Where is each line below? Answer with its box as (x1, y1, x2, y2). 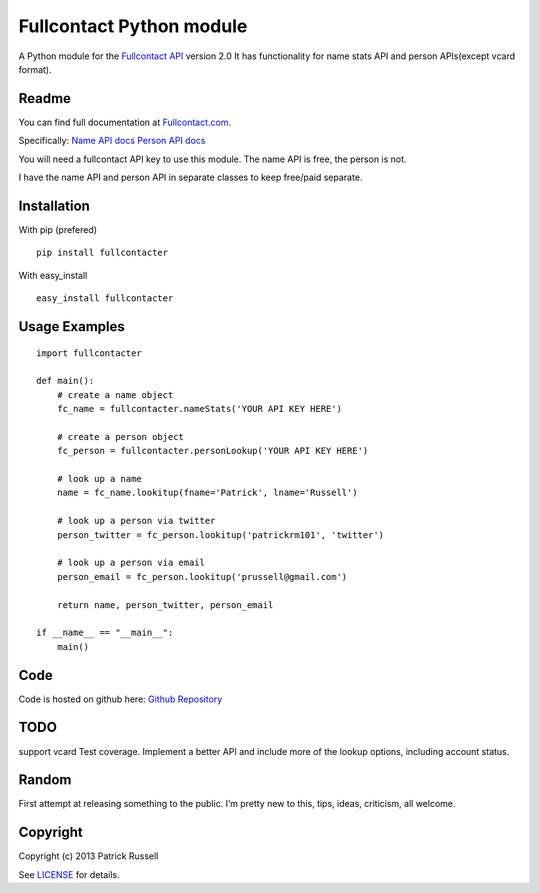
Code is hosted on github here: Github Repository (18, 693, 223, 705)
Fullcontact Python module (18, 15, 248, 37)
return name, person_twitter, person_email (56, 599, 274, 610)
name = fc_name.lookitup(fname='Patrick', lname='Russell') (56, 487, 359, 499)
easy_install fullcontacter (36, 293, 174, 304)
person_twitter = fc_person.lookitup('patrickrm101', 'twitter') (56, 529, 385, 540)
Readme (18, 90, 72, 107)
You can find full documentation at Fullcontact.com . (18, 116, 232, 128)
